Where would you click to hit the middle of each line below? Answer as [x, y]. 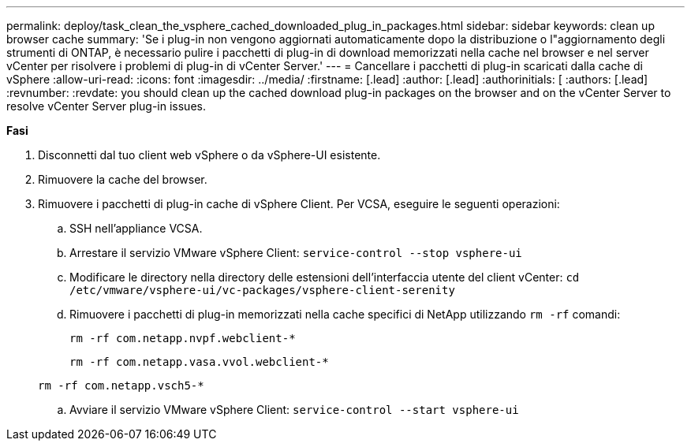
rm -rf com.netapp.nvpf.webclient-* [183, 338]
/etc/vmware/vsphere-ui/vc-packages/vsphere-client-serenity [262, 290]
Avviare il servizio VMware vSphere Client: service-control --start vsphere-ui [294, 410]
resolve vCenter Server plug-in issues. [106, 106]
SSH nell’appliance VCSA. [136, 228]
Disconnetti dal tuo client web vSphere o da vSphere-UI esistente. [209, 155]
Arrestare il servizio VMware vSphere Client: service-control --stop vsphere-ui [296, 253]
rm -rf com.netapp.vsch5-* [121, 386]
